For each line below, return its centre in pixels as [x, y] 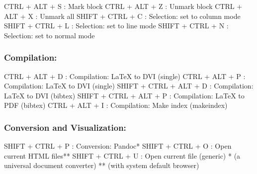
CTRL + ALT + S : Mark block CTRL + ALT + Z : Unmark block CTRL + [123, 6]
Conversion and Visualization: [65, 127]
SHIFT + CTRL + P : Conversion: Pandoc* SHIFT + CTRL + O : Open [118, 146]
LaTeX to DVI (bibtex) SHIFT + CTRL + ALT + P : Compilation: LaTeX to [124, 95]
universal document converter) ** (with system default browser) [102, 165]
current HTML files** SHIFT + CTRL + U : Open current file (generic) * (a [122, 155]
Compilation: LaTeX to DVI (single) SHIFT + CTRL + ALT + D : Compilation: [129, 86]
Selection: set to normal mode [49, 35]
